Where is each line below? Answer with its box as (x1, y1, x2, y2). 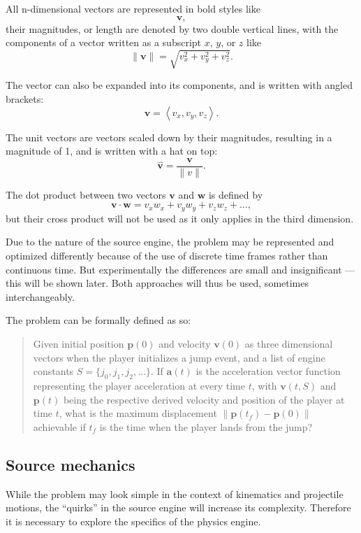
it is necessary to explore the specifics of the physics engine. (6, 513, 261, 528)
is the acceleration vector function (196, 364, 341, 378)
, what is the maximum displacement (59, 406, 217, 420)
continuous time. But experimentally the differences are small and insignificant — (6, 262, 355, 276)
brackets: (6, 91, 44, 106)
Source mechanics (6, 453, 135, 475)
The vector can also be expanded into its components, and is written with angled (6, 78, 353, 92)
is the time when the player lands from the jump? (99, 419, 313, 434)
